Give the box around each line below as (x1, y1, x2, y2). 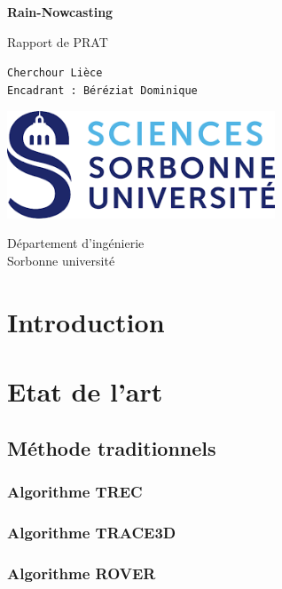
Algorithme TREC (7, 481, 143, 503)
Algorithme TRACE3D (7, 521, 176, 543)
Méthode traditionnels (7, 434, 216, 461)
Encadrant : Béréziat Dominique (7, 84, 198, 97)
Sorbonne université (7, 251, 115, 269)
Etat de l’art (7, 373, 163, 410)
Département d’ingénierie (7, 234, 145, 252)
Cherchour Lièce (7, 67, 103, 80)
